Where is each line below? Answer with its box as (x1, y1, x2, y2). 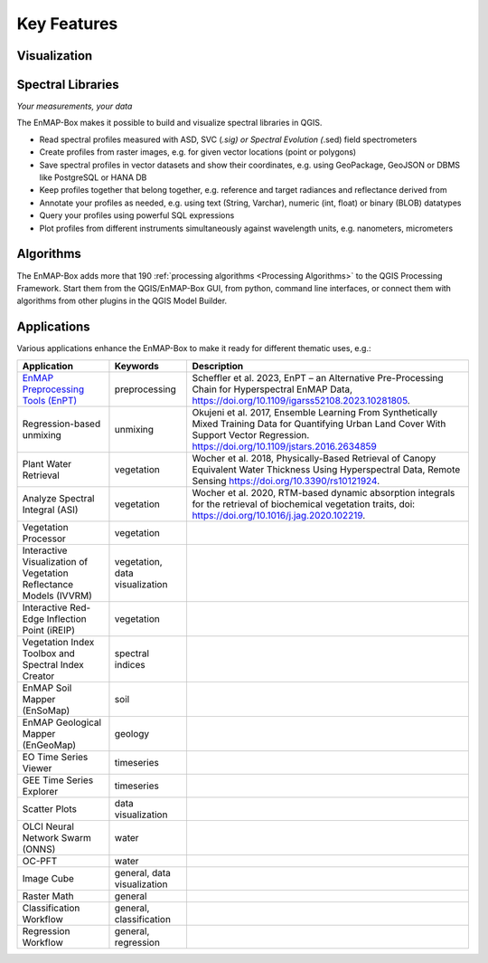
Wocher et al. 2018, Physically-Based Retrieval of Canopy (192, 452, 436, 464)
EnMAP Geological (22, 716, 102, 729)
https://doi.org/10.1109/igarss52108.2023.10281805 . (192, 394, 410, 406)
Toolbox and (22, 647, 76, 660)
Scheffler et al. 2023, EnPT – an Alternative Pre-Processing (192, 371, 444, 384)
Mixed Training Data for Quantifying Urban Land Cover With (192, 417, 446, 430)
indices (114, 658, 146, 671)
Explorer (22, 785, 59, 797)
